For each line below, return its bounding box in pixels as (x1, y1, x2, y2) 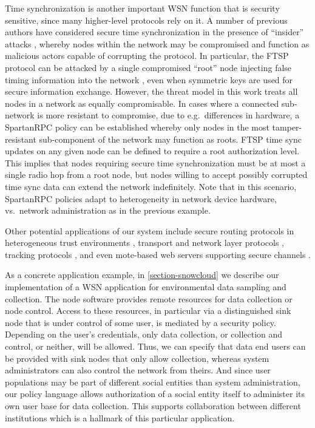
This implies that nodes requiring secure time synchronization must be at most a (5, 156, 306, 169)
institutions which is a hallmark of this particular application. (5, 411, 235, 424)
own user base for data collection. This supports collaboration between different (5, 399, 301, 412)
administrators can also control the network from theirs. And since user (5, 364, 271, 376)
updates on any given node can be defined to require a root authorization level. (5, 144, 300, 157)
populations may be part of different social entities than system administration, (5, 375, 300, 388)
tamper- (272, 120, 302, 133)
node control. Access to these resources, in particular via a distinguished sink (5, 304, 291, 317)
